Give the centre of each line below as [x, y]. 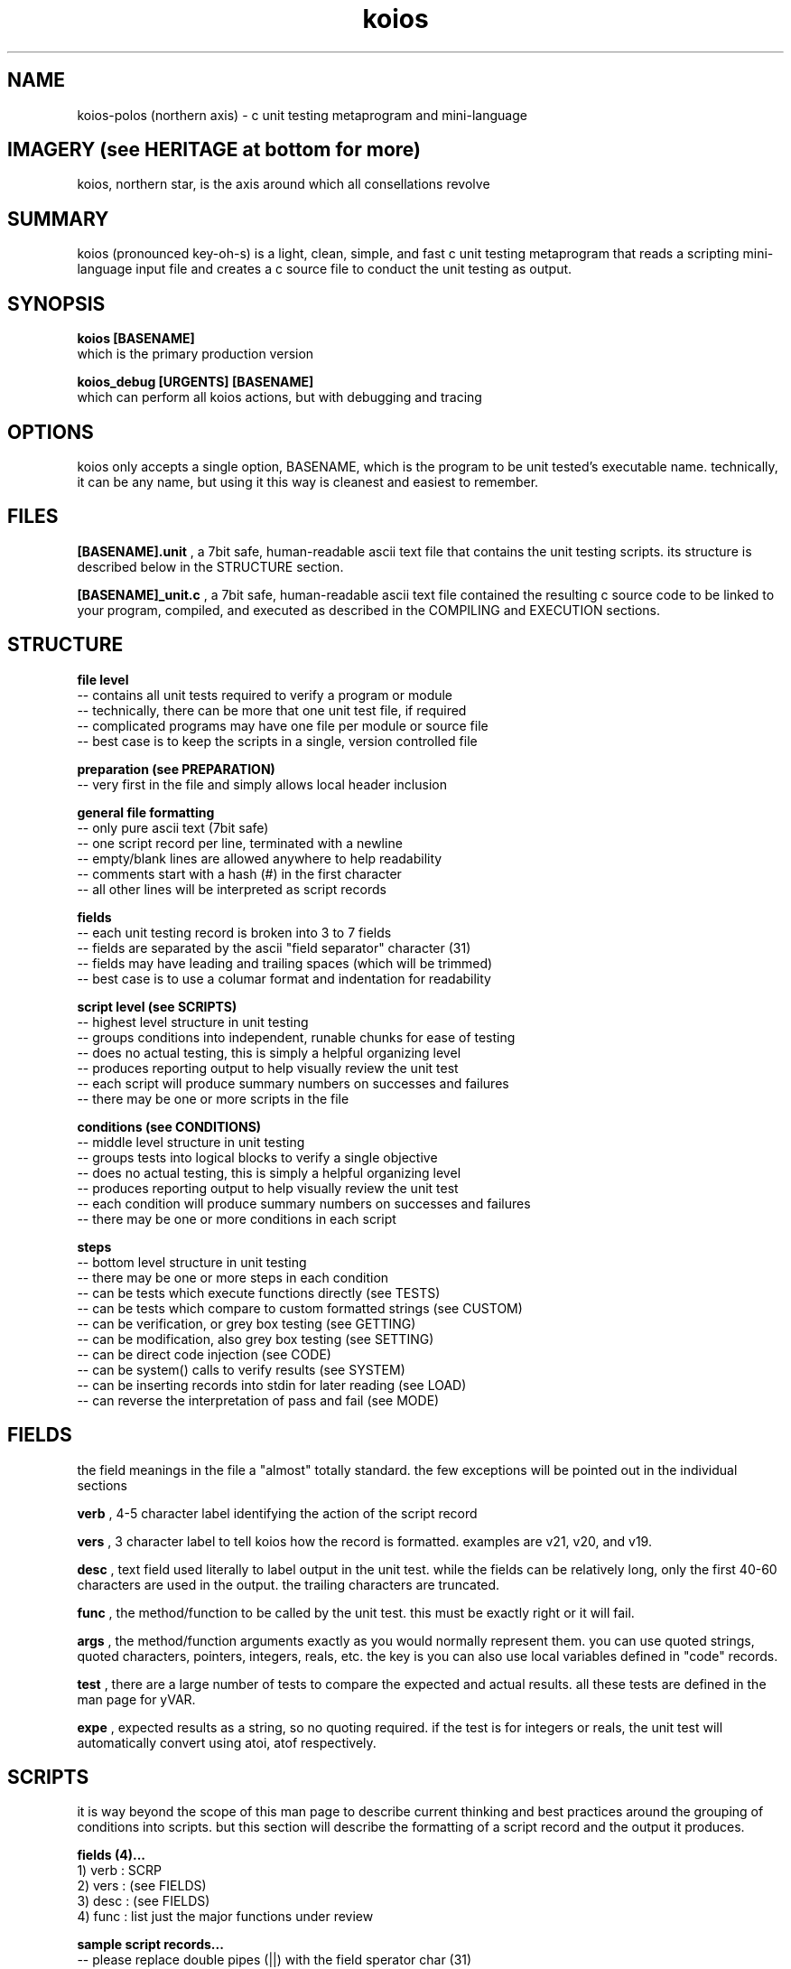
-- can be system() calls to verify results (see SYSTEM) [241, 1369]
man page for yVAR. [136, 1699]
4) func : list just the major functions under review [225, 1917]
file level [103, 679]
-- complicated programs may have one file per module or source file [283, 725]
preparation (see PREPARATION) [176, 769]
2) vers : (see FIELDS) [142, 1886]
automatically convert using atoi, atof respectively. [227, 1742]
